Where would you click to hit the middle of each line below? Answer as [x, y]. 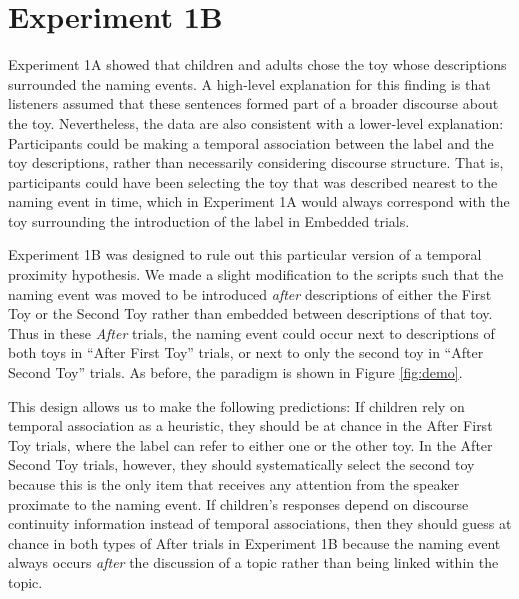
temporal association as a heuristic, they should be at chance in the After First [250, 425]
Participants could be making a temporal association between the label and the [251, 142]
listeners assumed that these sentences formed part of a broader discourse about [253, 103]
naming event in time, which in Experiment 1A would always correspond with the [259, 201]
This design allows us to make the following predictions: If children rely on [236, 405]
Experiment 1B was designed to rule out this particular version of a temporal [245, 254]
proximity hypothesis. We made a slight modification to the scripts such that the [256, 274]
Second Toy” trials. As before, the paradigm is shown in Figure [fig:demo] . [235, 372]
